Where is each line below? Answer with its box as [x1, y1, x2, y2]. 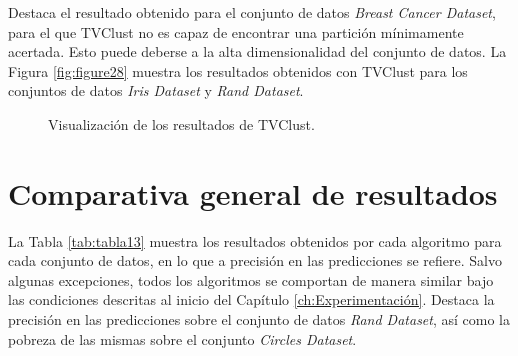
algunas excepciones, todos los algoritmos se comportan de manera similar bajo [8, 269, 494, 290]
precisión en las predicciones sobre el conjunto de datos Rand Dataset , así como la [8, 309, 511, 330]
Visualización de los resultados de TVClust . [48, 113, 315, 134]
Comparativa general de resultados [8, 172, 498, 213]
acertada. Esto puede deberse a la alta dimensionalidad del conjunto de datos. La [8, 41, 507, 62]
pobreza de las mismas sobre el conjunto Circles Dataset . [8, 328, 357, 349]
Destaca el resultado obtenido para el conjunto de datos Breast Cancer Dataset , [8, 2, 496, 22]
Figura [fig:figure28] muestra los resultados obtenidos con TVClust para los [8, 60, 468, 81]
